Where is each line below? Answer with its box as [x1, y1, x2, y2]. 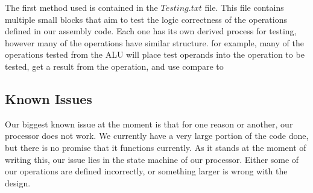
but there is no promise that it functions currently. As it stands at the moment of [5, 141, 306, 153]
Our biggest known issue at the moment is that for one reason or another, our [5, 117, 293, 130]
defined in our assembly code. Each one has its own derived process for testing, [5, 25, 297, 37]
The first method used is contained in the [5, 1, 158, 13]
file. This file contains [204, 1, 284, 13]
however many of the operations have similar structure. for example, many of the [5, 36, 304, 49]
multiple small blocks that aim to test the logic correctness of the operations [5, 13, 287, 25]
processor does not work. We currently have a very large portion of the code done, [5, 129, 309, 142]
